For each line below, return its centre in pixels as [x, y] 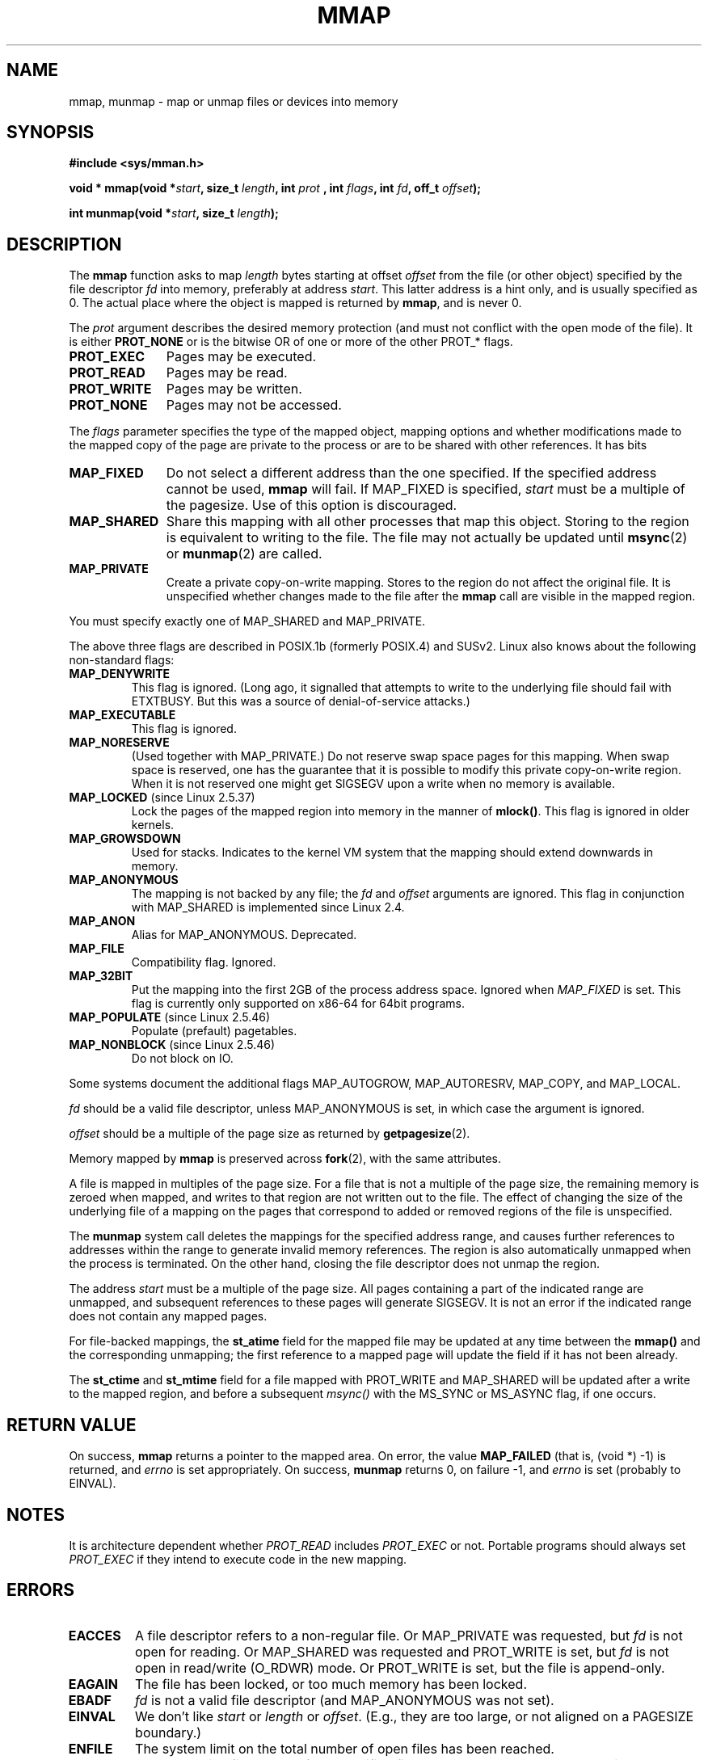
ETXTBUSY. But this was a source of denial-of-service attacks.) [301, 701]
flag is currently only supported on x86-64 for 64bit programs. [298, 1004]
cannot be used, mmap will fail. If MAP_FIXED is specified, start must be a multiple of [426, 489]
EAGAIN [93, 1684]
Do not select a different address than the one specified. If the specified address [411, 473]
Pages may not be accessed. [254, 405]
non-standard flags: [122, 660]
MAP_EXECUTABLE [122, 715]
